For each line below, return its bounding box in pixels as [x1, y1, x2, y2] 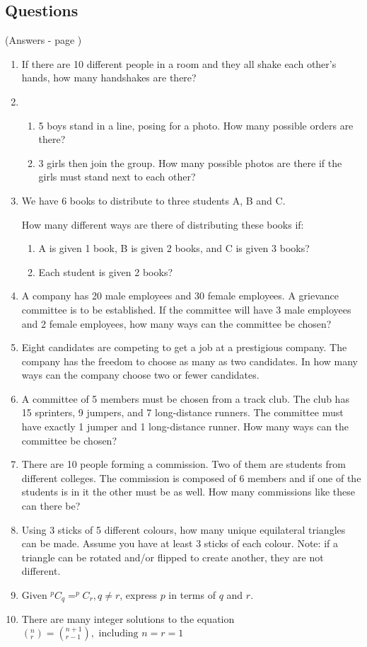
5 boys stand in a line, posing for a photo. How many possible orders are [38, 118, 354, 132]
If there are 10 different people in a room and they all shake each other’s [21, 56, 337, 71]
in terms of [168, 588, 216, 602]
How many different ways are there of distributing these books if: [21, 217, 304, 231]
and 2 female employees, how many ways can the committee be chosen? [21, 316, 332, 331]
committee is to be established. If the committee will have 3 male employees [21, 302, 351, 316]
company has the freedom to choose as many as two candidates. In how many [21, 353, 358, 368]
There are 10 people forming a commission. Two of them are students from [21, 457, 346, 471]
